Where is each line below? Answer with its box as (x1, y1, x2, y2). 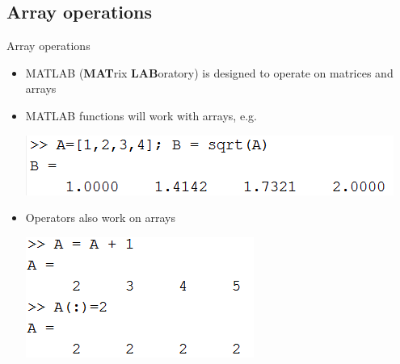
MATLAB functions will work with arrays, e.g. (25, 107, 257, 123)
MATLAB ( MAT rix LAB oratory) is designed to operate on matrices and (25, 64, 394, 81)
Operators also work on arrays (25, 209, 175, 226)
